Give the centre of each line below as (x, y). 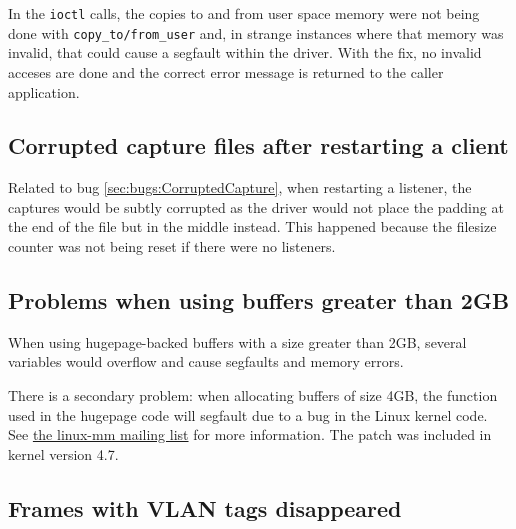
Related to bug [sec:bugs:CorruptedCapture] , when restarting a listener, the (240, 187)
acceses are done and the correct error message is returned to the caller (226, 71)
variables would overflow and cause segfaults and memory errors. (206, 361)
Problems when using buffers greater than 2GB (259, 300)
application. (44, 91)
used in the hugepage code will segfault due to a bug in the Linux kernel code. (248, 414)
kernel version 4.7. (63, 453)
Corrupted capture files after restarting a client (258, 145)
